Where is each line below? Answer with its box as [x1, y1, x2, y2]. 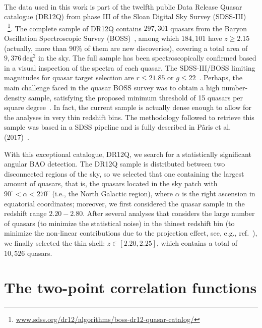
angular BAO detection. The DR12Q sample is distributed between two [4, 158, 225, 169]
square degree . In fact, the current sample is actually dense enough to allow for [4, 102, 251, 113]
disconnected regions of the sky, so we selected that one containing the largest [4, 168, 244, 179]
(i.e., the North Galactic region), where [52, 188, 173, 198]
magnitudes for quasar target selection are [4, 72, 134, 83]
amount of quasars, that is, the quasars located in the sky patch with [4, 178, 218, 189]
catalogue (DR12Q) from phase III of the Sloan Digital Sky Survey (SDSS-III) [4, 11, 246, 22]
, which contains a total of [157, 237, 237, 248]
